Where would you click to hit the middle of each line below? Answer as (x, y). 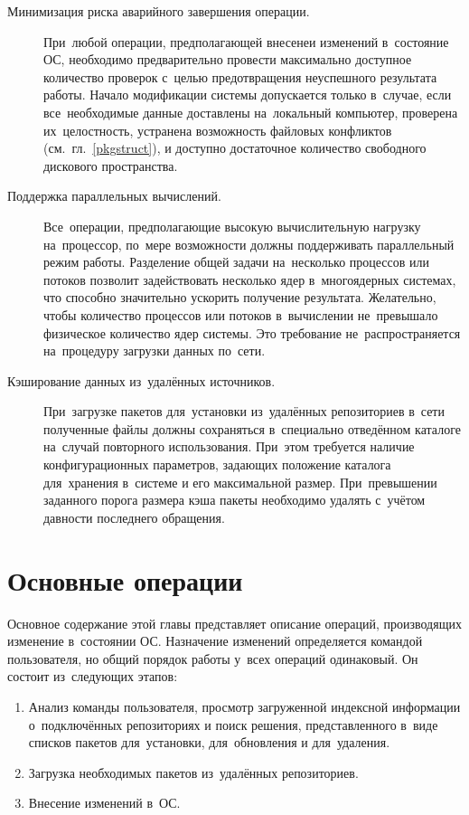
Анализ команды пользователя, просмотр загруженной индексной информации (244, 706)
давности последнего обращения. (134, 517)
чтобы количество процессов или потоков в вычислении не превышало (241, 314)
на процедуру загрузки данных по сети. (155, 351)
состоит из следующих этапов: (93, 676)
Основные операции (125, 579)
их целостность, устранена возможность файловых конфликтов (218, 130)
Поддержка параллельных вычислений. (114, 196)
